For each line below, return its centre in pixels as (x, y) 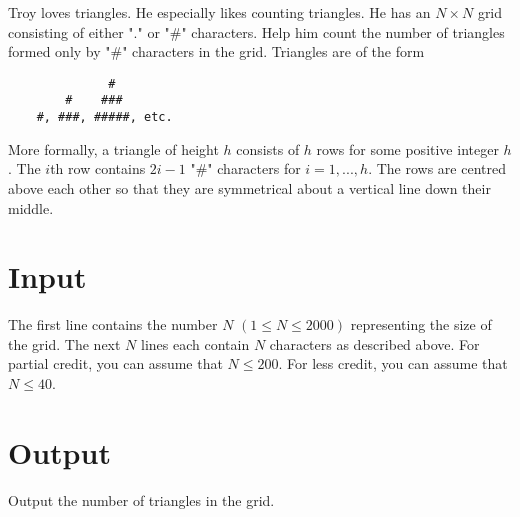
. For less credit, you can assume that (393, 363)
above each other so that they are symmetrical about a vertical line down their (249, 187)
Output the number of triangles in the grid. (141, 499)
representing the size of (421, 324)
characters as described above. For (374, 343)
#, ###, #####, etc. (104, 117)
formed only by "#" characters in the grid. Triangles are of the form (216, 51)
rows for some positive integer (407, 148)
